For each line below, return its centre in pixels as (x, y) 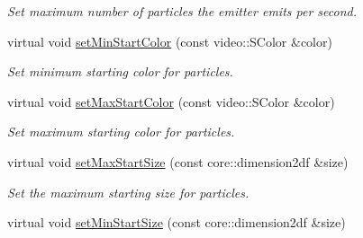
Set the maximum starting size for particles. (128, 192)
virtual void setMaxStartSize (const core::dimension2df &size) (178, 161)
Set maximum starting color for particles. (121, 132)
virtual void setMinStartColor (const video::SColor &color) (170, 41)
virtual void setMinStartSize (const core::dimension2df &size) (177, 222)
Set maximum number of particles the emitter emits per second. (182, 11)
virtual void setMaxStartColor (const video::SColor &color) (171, 101)
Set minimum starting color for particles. (120, 71)
